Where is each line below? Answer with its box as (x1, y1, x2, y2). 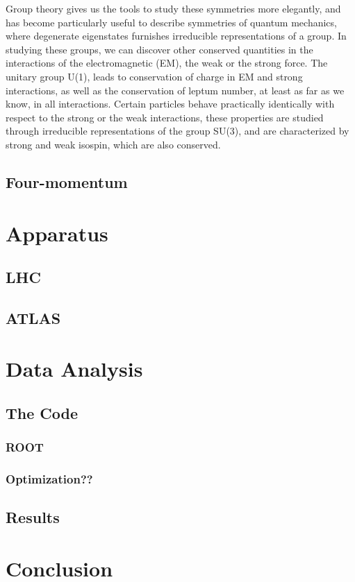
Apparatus (6, 219, 108, 247)
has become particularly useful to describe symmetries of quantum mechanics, (6, 15, 337, 29)
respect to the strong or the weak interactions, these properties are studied (6, 110, 324, 124)
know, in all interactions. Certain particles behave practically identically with (6, 96, 335, 111)
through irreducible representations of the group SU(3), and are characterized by (6, 123, 349, 138)
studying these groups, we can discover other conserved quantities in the (6, 42, 313, 56)
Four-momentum (6, 171, 128, 192)
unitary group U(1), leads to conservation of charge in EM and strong (6, 69, 303, 83)
